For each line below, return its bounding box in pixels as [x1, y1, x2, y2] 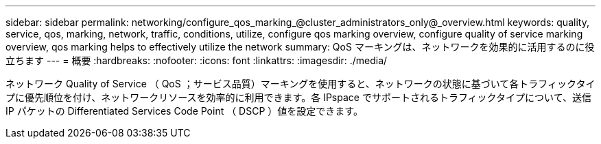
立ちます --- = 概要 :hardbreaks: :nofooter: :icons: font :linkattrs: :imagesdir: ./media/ [5, 55, 388, 66]
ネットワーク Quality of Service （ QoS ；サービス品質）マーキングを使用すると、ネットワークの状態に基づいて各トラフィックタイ [5, 78, 596, 89]
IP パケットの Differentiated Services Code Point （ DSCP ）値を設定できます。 [5, 105, 363, 117]
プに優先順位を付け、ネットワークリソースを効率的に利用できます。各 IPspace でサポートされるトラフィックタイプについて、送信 [5, 91, 591, 103]
